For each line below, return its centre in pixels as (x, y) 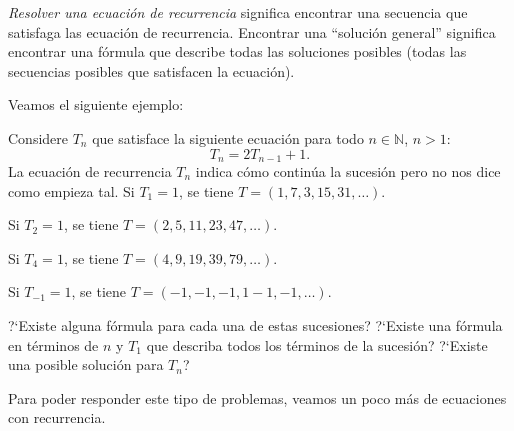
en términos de (53, 344)
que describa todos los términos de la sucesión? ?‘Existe (317, 344)
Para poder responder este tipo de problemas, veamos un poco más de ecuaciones (257, 397)
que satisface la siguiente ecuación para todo (228, 137)
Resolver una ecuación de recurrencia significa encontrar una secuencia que (238, 12)
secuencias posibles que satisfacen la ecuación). (151, 70)
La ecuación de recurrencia (90, 171)
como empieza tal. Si (71, 190)
